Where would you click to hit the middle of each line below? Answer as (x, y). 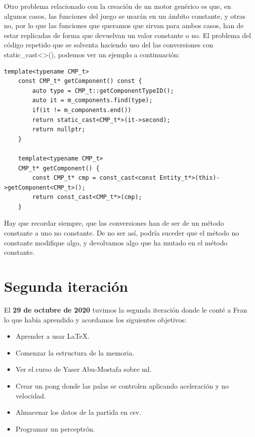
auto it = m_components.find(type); (92, 100)
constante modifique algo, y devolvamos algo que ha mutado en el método (116, 242)
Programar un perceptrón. (55, 428)
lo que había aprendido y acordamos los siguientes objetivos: (95, 319)
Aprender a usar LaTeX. (53, 336)
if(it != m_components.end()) (82, 110)
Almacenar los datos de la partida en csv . (78, 412)
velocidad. (31, 395)
